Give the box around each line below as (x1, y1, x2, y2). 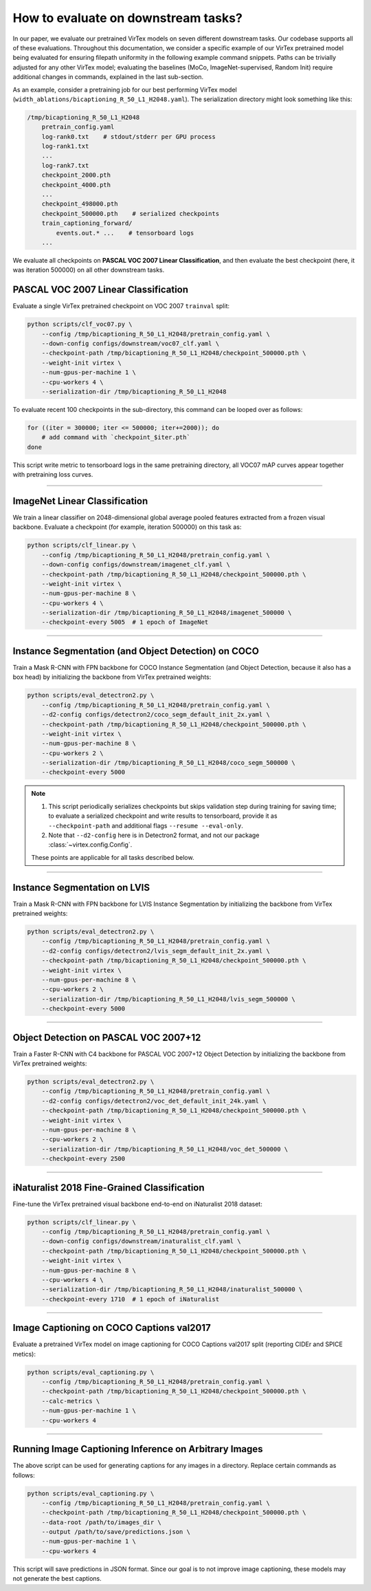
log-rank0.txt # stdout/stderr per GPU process (41, 133, 216, 140)
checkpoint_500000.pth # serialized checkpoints (41, 210, 220, 217)
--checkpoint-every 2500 (41, 1155, 126, 1162)
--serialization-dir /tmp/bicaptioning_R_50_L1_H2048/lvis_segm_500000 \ (41, 995, 295, 1003)
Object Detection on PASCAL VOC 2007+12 (12, 1032, 201, 1043)
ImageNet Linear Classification (12, 495, 148, 507)
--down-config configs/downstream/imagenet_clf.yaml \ (41, 561, 230, 569)
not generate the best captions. (12, 1574, 102, 1583)
